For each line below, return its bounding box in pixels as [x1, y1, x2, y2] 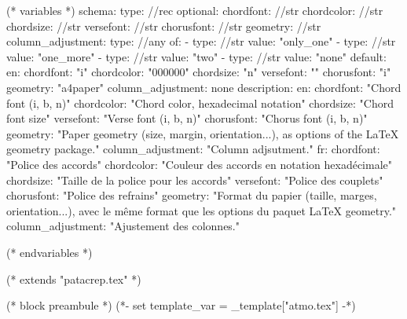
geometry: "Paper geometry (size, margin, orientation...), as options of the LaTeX [6, 125, 399, 141]
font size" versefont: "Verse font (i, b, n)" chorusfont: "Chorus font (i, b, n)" [6, 110, 368, 126]
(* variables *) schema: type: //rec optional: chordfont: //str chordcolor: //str [6, 2, 383, 18]
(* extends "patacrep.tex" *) [6, 270, 141, 287]
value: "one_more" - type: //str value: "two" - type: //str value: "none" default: [6, 48, 387, 64]
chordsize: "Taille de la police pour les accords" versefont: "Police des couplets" [6, 171, 383, 188]
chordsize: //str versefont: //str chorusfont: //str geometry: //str [6, 17, 321, 34]
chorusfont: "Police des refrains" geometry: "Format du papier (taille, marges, [6, 187, 377, 203]
